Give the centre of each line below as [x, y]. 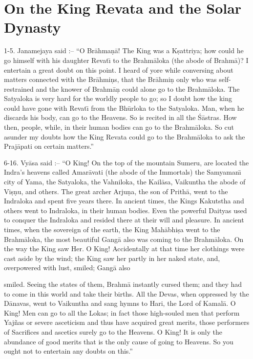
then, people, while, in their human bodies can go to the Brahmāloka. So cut [119, 127]
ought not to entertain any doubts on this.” [68, 351]
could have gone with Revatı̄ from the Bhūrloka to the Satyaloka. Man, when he [124, 108]
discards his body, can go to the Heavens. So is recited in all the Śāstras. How [120, 117]
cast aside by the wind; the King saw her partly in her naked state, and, [112, 258]
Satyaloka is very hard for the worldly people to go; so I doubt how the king [118, 98]
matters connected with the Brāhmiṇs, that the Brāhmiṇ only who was [110, 79]
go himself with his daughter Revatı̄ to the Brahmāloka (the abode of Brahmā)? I [126, 60]
